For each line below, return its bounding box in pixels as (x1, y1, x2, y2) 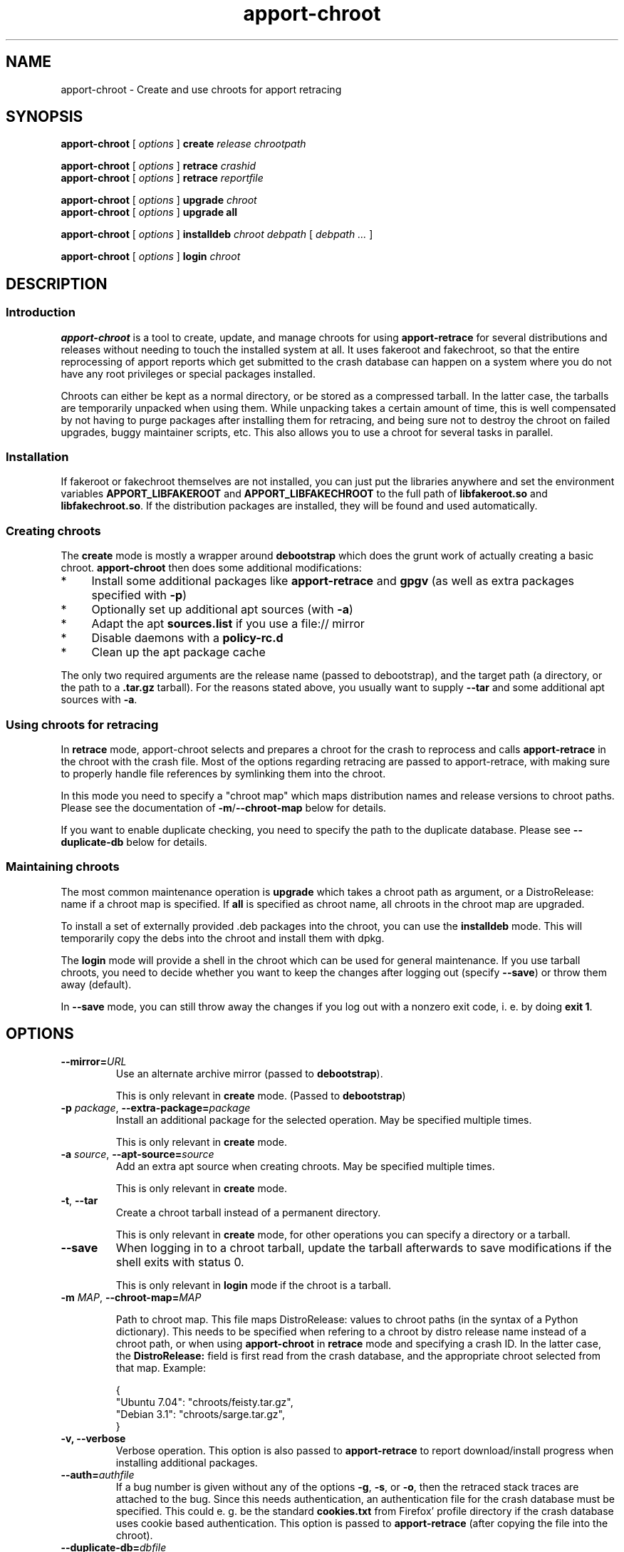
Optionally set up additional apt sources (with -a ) (91, 602, 353, 617)
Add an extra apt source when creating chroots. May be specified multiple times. (115, 1159, 495, 1172)
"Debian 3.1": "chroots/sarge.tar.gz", (115, 1407, 285, 1420)
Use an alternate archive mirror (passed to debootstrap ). (115, 1067, 383, 1080)
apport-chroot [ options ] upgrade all (61, 206, 238, 219)
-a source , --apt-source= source (61, 1147, 214, 1160)
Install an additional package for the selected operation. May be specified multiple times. (115, 1113, 532, 1126)
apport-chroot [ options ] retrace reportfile (61, 172, 264, 185)
